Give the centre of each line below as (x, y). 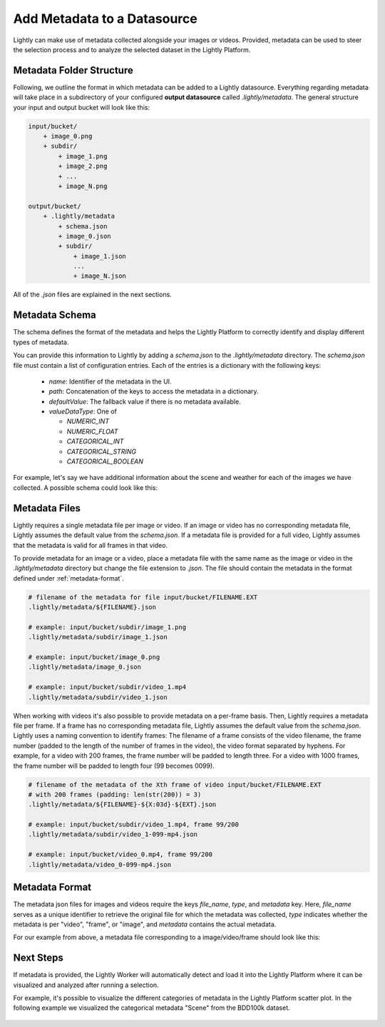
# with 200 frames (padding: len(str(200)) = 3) (115, 794)
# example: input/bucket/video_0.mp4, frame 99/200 (120, 855)
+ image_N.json (99, 276)
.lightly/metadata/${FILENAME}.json (92, 607)
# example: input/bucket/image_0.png (94, 657)
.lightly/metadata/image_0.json (85, 667)
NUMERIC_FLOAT (92, 431)
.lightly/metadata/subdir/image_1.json (98, 637)
